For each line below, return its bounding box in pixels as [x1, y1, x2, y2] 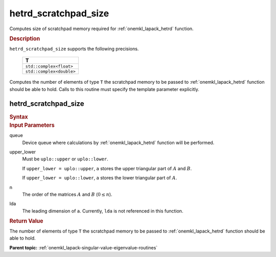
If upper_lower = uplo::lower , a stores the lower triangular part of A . [22, 175, 177, 181]
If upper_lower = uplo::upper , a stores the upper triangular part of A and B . [22, 165, 192, 171]
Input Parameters [9, 122, 55, 129]
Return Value [9, 218, 43, 225]
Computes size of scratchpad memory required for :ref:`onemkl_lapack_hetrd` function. [9, 26, 194, 32]
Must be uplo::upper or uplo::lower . [22, 156, 108, 162]
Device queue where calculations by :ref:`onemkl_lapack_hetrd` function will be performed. [22, 139, 215, 146]
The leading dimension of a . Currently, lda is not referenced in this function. [22, 207, 183, 214]
